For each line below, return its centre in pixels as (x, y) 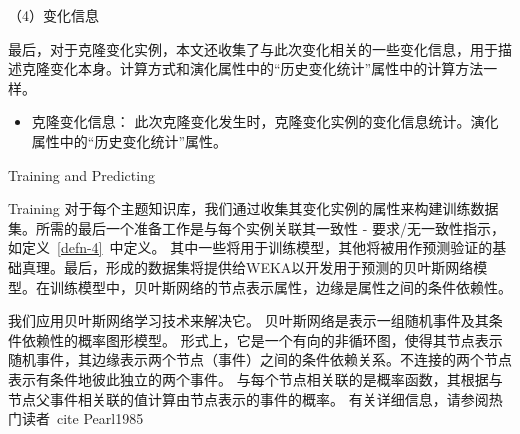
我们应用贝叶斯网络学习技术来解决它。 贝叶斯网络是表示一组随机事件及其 (248, 320)
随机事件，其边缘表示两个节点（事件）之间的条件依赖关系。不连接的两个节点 (260, 359)
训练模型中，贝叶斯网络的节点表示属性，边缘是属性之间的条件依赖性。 (280, 286)
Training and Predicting (81, 174)
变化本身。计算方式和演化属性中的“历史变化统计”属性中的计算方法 (266, 68)
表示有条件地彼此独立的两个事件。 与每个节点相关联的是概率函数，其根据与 (255, 378)
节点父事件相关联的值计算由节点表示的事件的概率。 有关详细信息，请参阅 (248, 398)
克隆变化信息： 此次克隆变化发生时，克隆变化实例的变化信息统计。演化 (265, 121)
